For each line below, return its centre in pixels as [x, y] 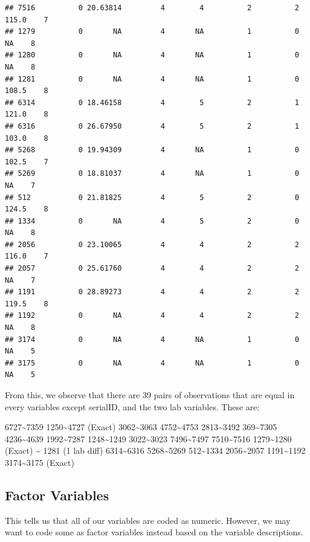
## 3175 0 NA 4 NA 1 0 [152, 363]
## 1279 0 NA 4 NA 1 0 [152, 32]
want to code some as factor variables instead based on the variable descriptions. [154, 532]
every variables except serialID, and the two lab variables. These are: [132, 406]
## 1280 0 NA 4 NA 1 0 [152, 55]
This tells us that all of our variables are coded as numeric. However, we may [148, 520]
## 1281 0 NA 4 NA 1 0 [152, 79]
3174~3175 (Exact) [40, 462]
